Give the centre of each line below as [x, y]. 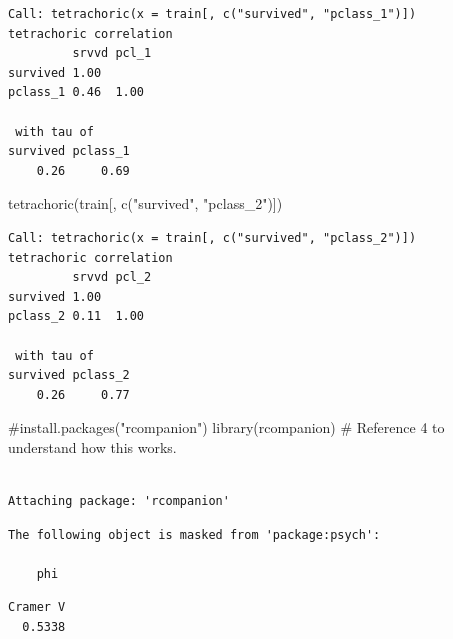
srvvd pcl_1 [112, 53]
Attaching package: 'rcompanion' [119, 501]
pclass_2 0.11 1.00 [76, 316]
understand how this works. [92, 446]
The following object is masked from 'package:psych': [194, 534]
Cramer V [37, 607]
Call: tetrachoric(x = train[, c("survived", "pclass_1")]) [212, 14]
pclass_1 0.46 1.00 [76, 92]
